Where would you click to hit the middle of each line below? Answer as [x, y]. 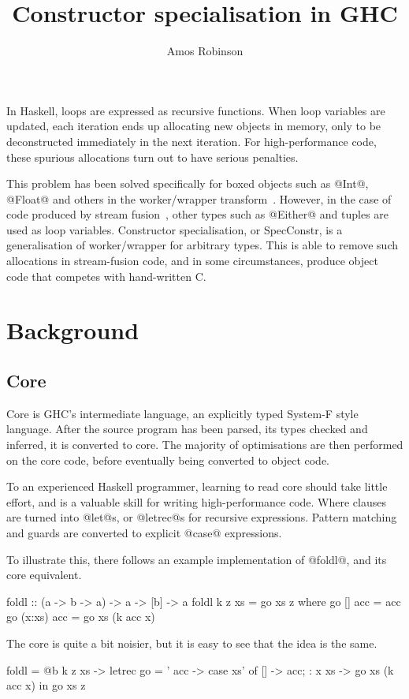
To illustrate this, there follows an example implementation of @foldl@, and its [197, 559]
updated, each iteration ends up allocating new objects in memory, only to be [194, 126]
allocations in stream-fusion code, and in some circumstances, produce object [192, 261]
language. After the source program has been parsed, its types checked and [187, 429]
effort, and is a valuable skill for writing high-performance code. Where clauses [196, 501]
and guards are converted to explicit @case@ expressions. [144, 532]
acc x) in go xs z [46, 685]
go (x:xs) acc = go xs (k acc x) [81, 617]
